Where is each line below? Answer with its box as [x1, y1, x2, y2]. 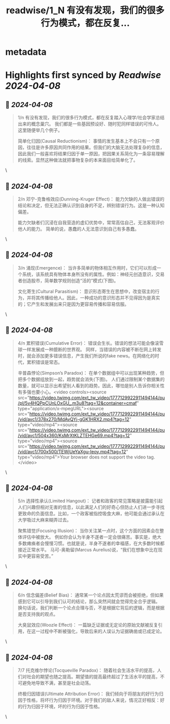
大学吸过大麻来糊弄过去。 [17, 517, 72, 523]
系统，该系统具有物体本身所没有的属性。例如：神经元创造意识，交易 [22, 271, 165, 277]
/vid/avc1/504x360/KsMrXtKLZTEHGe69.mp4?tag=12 [17, 432, 130, 438]
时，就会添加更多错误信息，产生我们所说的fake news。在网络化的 [17, 352, 155, 358]
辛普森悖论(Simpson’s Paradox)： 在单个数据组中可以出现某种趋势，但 [17, 370, 165, 376]
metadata [5, 46, 47, 58]
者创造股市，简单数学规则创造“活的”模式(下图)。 [17, 277, 119, 283]
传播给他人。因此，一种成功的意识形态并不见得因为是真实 [40, 294, 160, 301]
